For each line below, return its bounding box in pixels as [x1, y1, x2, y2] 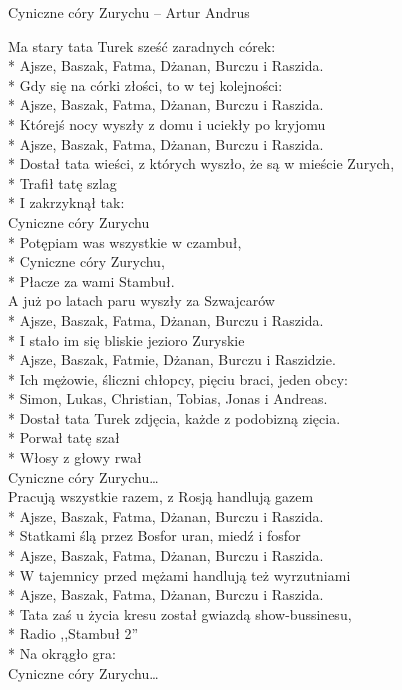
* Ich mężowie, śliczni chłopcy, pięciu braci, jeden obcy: [8, 368, 349, 389]
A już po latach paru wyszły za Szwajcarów [8, 290, 275, 311]
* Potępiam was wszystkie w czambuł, [8, 231, 242, 252]
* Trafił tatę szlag [8, 172, 117, 193]
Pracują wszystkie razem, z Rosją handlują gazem [8, 486, 314, 507]
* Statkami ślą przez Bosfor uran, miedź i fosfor [8, 525, 301, 546]
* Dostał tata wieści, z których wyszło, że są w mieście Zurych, [8, 153, 395, 174]
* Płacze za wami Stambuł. [8, 270, 175, 291]
